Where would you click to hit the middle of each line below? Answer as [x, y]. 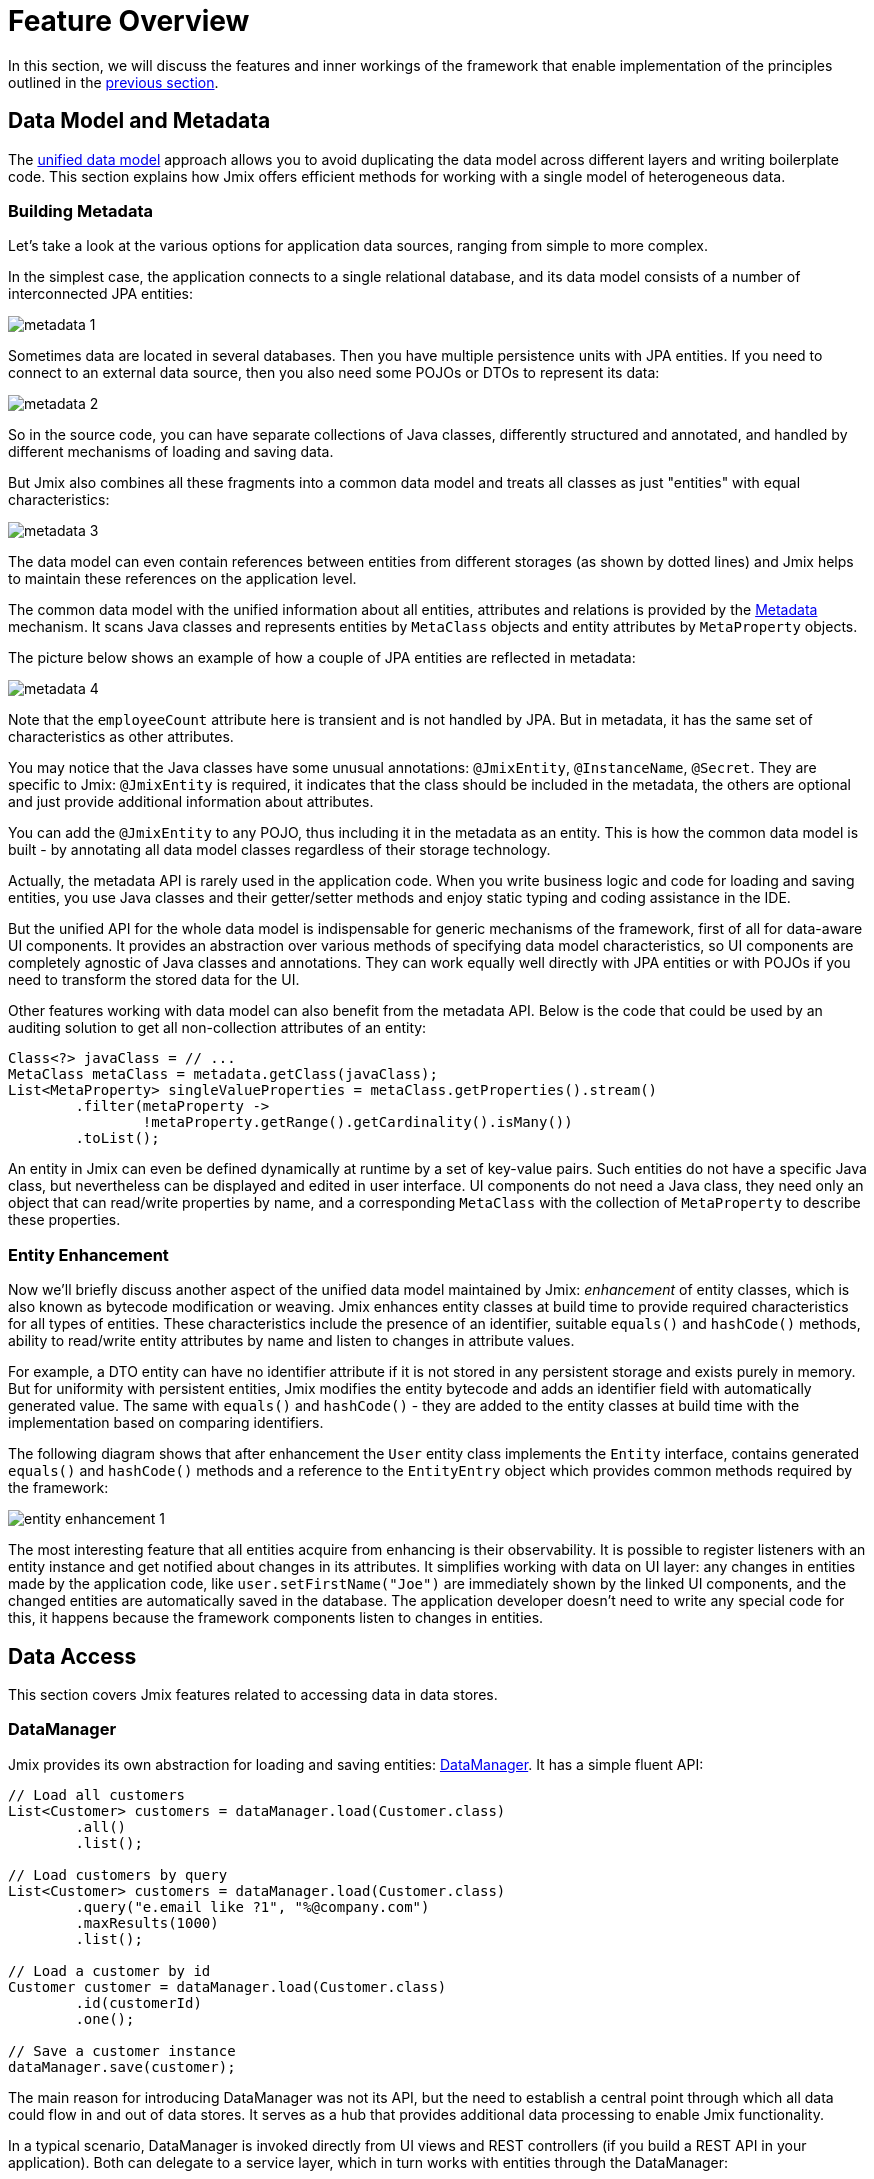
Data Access [72, 1656]
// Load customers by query [118, 1874]
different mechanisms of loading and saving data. [171, 452]
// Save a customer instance [122, 2050]
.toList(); [117, 1138]
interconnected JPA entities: [100, 294]
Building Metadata [80, 210]
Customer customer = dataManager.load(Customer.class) [227, 1986]
